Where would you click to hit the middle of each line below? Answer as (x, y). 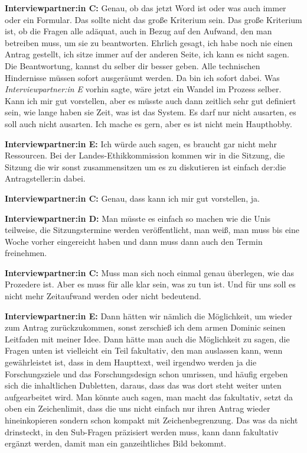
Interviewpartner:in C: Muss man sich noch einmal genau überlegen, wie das (150, 272)
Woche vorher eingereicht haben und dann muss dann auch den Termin (134, 241)
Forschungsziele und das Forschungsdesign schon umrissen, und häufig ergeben (146, 373)
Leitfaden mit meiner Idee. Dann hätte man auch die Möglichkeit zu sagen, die (147, 339)
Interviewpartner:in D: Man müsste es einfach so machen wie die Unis (138, 218)
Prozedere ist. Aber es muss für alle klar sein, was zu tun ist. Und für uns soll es (150, 284)
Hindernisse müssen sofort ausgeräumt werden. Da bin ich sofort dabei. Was (142, 77)
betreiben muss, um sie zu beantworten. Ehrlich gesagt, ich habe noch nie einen (149, 42)
